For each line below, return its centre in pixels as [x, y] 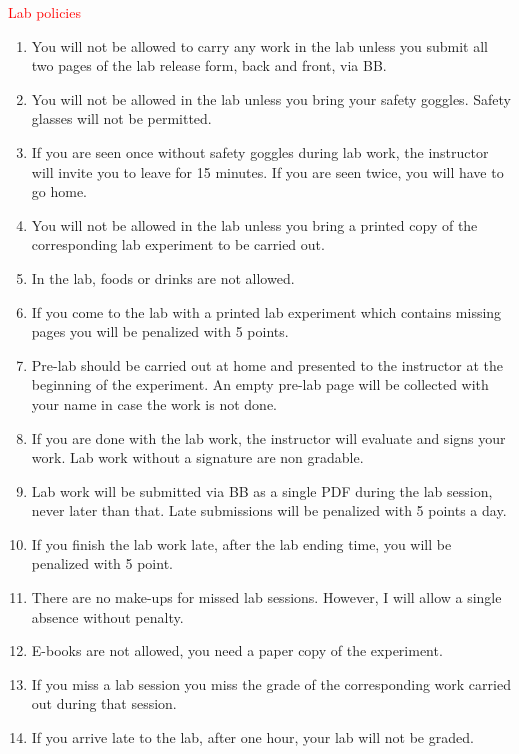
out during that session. [104, 703]
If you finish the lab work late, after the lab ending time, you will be [241, 543]
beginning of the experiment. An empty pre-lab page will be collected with [260, 384]
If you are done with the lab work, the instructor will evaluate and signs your [268, 437]
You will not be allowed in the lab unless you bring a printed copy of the [254, 224]
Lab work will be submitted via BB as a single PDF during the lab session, [262, 490]
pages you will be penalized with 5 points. [160, 331]
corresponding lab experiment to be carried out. [178, 244]
